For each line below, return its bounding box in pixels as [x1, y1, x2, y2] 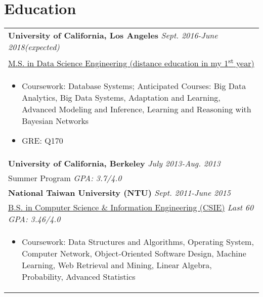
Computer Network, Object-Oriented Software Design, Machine [22, 247, 246, 260]
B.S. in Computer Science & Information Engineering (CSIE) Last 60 [8, 201, 254, 214]
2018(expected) [8, 41, 60, 53]
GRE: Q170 [22, 135, 63, 147]
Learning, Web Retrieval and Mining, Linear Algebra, [22, 259, 212, 271]
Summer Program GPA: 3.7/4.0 [8, 172, 122, 184]
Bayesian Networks [22, 115, 89, 127]
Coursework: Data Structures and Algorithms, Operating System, [22, 236, 254, 248]
